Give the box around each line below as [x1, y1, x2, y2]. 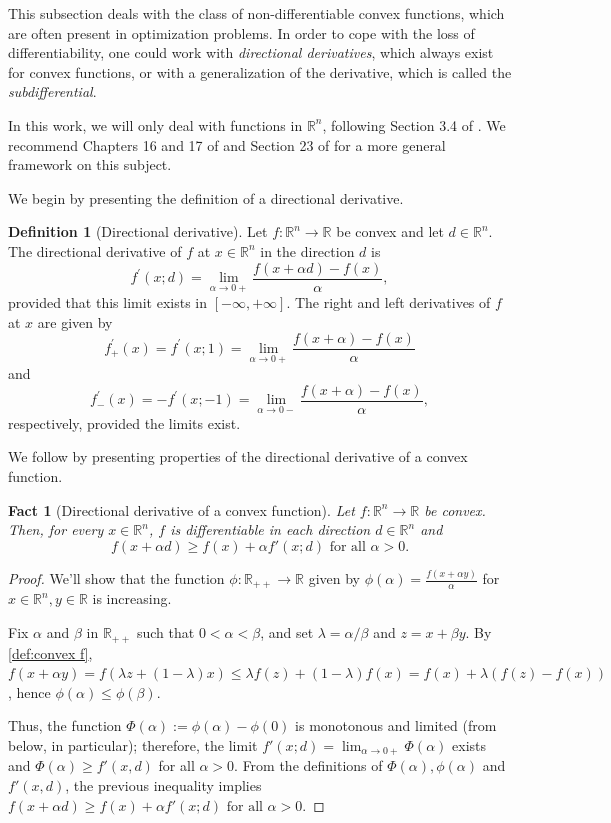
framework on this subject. [8, 154, 172, 175]
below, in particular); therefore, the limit [8, 734, 258, 755]
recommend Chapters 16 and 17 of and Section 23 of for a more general [8, 134, 446, 155]
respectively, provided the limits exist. [8, 412, 241, 433]
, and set [260, 622, 314, 643]
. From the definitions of [234, 755, 383, 776]
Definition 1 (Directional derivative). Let [8, 221, 268, 242]
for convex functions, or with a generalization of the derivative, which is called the [8, 61, 512, 82]
